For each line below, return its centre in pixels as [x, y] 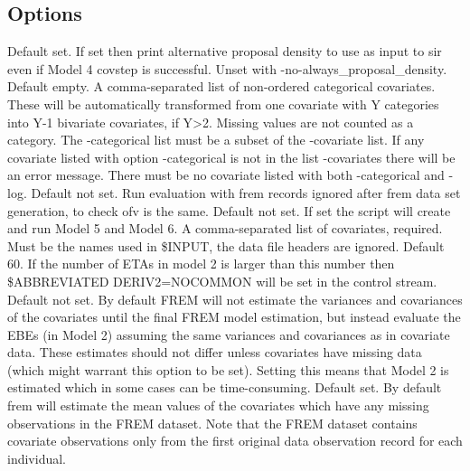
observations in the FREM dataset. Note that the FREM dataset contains [212, 423]
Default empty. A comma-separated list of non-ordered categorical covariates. [221, 86]
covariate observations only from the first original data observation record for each [235, 441]
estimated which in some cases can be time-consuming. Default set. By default [225, 387]
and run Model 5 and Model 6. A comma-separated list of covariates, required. [225, 228]
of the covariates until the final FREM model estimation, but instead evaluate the [234, 317]
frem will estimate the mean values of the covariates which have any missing [218, 405]
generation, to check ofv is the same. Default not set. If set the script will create [229, 210]
